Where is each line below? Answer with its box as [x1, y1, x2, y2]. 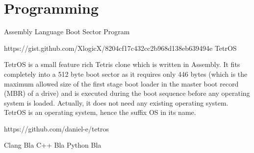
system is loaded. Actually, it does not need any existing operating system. [4, 97, 229, 108]
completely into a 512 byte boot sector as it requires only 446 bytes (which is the [4, 68, 248, 79]
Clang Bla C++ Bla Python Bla [4, 140, 102, 150]
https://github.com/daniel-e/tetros [4, 123, 109, 133]
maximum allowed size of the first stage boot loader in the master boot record [4, 78, 239, 88]
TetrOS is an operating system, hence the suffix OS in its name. [4, 107, 196, 117]
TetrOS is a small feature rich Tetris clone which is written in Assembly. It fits [4, 59, 240, 69]
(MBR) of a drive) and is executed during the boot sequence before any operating [4, 88, 250, 98]
